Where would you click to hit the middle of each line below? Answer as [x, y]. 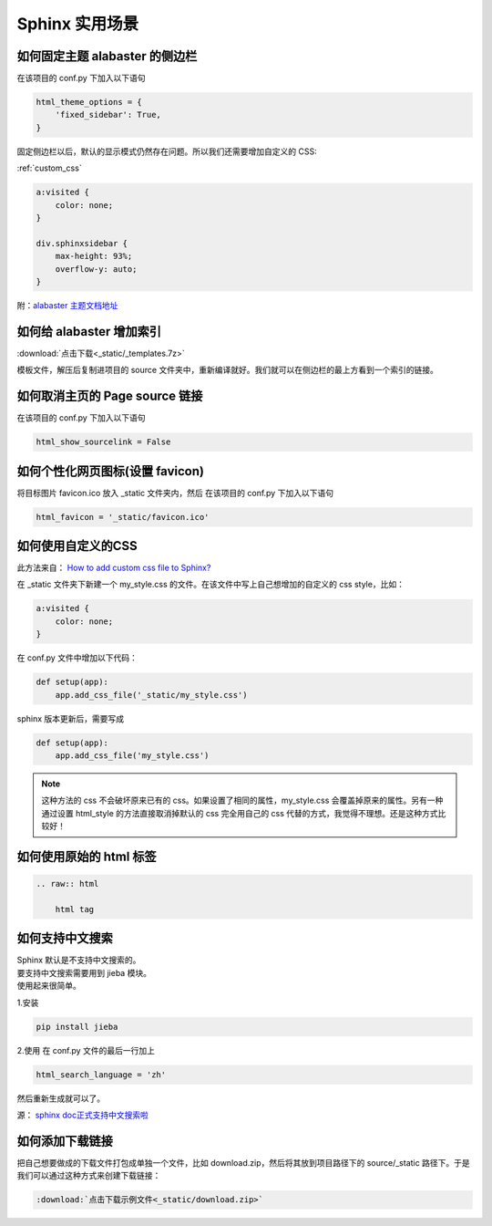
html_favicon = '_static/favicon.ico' [123, 517]
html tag [75, 909]
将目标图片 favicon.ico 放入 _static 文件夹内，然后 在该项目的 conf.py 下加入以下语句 [175, 493]
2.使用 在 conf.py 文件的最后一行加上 [86, 1050]
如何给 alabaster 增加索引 [89, 332]
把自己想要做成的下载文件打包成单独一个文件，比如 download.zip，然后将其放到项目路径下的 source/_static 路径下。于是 [243, 1162]
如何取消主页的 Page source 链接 [110, 396]
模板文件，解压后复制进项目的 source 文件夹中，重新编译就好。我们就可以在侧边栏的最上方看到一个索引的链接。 [228, 370]
